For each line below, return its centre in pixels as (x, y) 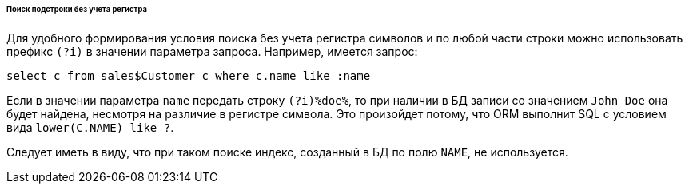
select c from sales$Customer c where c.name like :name (189, 75)
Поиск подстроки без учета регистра (77, 9)
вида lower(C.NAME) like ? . (90, 127)
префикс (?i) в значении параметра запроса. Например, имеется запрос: (212, 51)
